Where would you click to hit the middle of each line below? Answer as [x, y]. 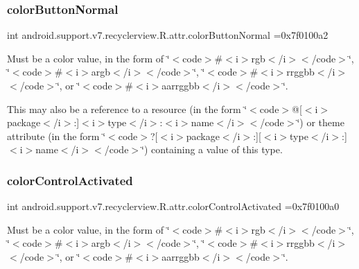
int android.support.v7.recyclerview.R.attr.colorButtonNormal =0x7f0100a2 [168, 35]
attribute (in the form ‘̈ [56, 136]
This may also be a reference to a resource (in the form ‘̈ [127, 109]
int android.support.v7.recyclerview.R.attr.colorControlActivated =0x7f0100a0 [173, 206]
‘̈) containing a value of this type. [212, 149]
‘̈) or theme [321, 122]
